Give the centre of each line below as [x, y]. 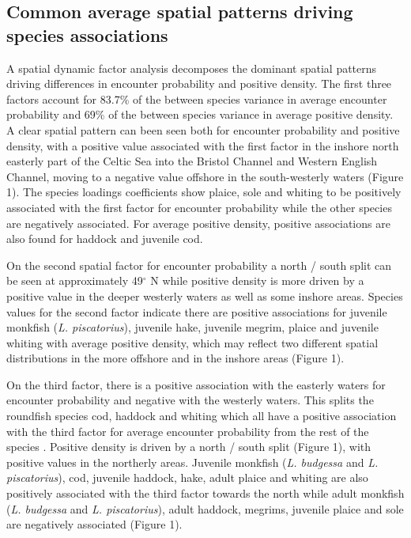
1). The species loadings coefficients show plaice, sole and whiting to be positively [204, 192]
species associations [87, 34]
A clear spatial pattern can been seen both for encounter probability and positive [203, 129]
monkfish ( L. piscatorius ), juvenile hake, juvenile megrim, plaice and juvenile [192, 327]
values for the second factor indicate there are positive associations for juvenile [197, 311]
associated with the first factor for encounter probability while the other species [199, 207]
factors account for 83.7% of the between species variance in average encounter [197, 99]
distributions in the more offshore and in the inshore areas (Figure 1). [175, 358]
